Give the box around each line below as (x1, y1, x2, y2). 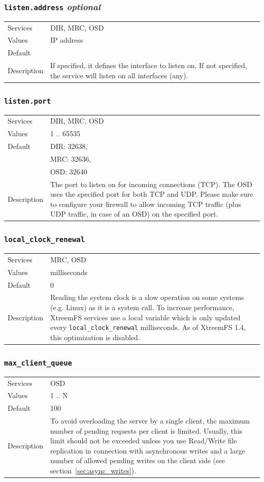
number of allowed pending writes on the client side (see (50, 455, 225, 466)
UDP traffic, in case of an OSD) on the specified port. (50, 208, 218, 219)
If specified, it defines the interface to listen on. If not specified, (50, 60, 247, 71)
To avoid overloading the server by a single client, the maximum (50, 415, 250, 426)
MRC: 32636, (50, 153, 91, 164)
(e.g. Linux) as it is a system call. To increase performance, (50, 302, 235, 313)
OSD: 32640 (50, 166, 87, 176)
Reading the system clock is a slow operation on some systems (50, 292, 244, 303)
